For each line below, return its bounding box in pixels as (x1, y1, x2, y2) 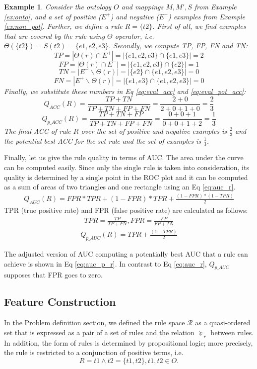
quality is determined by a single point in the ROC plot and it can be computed (4, 172, 248, 182)
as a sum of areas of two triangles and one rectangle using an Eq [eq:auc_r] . (4, 182, 236, 192)
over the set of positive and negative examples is (81, 125, 227, 136)
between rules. (210, 327, 254, 337)
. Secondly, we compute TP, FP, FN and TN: (108, 40, 248, 51)
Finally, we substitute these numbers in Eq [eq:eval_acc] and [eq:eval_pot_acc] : (4, 86, 246, 96)
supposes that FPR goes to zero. (4, 270, 103, 280)
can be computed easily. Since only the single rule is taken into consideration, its (4, 162, 249, 172)
